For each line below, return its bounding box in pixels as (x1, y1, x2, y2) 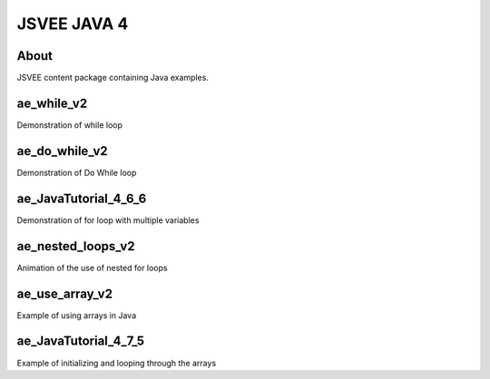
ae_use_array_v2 (16, 286, 113, 301)
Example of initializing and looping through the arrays (16, 357, 217, 368)
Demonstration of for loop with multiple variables (16, 214, 200, 226)
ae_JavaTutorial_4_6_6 (16, 190, 147, 206)
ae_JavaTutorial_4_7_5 (16, 334, 145, 349)
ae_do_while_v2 (16, 143, 108, 159)
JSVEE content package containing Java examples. (16, 73, 209, 83)
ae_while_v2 (16, 95, 88, 111)
